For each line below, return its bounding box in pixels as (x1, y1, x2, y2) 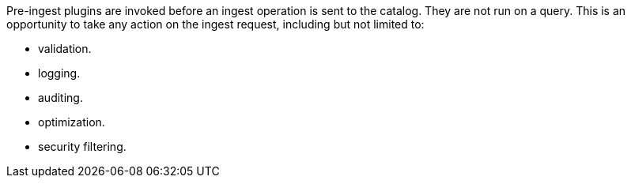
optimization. (38, 115, 105, 129)
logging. (38, 66, 81, 80)
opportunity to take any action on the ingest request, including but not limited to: (6, 17, 425, 31)
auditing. (38, 91, 83, 104)
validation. (38, 42, 92, 55)
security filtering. (38, 140, 127, 153)
